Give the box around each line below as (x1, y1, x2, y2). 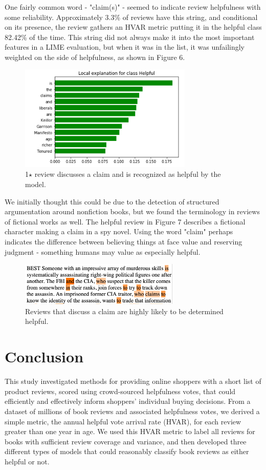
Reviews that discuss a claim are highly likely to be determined (25, 305, 224, 316)
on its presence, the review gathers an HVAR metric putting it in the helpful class (5, 22, 262, 32)
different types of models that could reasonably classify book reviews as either (5, 446, 249, 457)
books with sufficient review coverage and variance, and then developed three (5, 436, 247, 446)
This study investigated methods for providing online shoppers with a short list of (5, 376, 261, 386)
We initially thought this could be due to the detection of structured (5, 196, 219, 207)
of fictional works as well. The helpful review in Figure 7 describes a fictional (5, 216, 246, 227)
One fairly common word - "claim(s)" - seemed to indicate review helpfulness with (5, 2, 261, 12)
